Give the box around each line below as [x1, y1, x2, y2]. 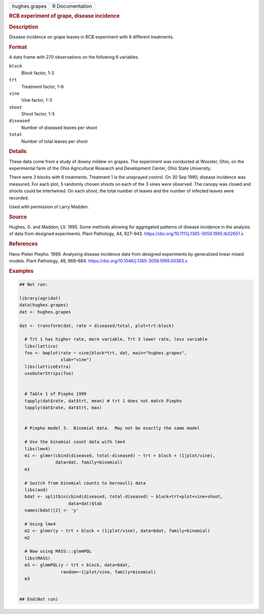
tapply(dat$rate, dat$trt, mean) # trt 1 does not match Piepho [24, 398, 182, 403]
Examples [9, 267, 34, 274]
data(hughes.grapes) [19, 302, 68, 308]
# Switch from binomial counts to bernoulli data [24, 480, 146, 486]
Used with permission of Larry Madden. [9, 204, 89, 210]
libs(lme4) [24, 446, 51, 452]
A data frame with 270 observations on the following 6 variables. [9, 54, 139, 60]
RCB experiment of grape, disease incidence [9, 13, 120, 20]
